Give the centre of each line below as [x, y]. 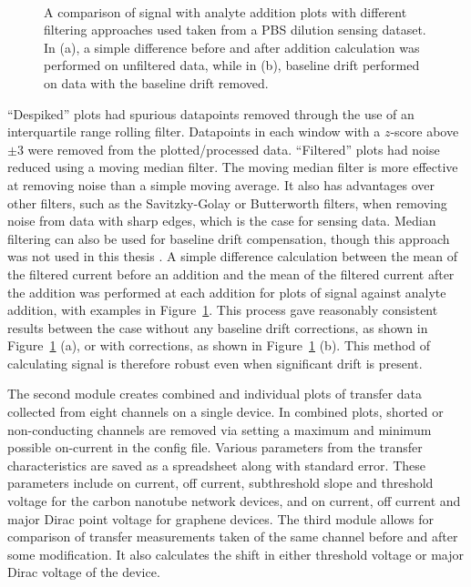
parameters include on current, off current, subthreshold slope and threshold [220, 483]
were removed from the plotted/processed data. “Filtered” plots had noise [234, 149]
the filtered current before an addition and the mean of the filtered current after [231, 273]
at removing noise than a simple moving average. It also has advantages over [221, 184]
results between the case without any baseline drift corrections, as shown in [218, 327]
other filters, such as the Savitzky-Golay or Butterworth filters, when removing [227, 202]
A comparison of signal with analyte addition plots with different [225, 11]
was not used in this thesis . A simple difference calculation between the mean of [232, 256]
